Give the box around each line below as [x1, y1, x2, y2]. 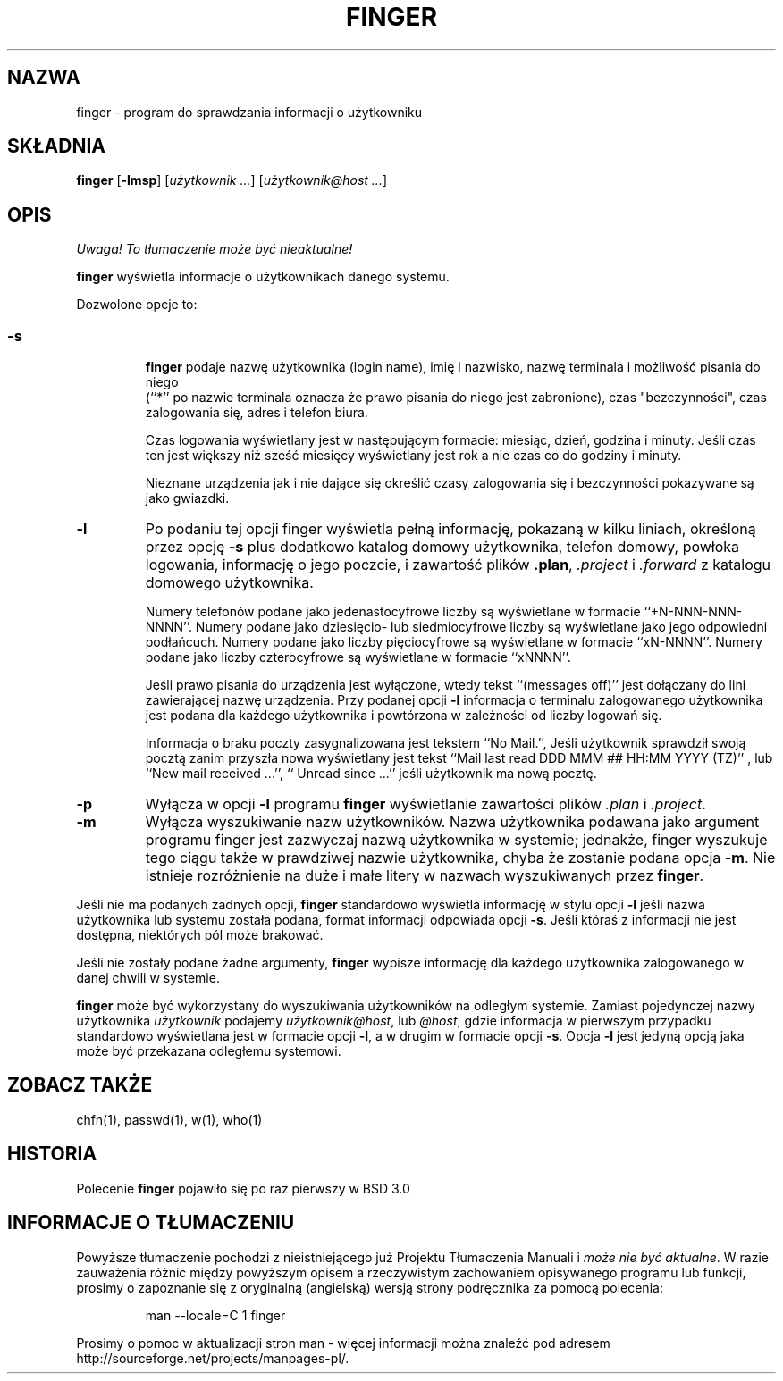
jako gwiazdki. [145, 490, 230, 506]
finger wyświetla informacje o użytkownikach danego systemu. [76, 269, 450, 285]
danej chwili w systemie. [76, 970, 220, 986]
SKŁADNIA [7, 135, 105, 158]
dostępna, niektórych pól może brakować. [76, 927, 324, 943]
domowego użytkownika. [145, 573, 314, 592]
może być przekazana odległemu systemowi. [76, 1043, 341, 1059]
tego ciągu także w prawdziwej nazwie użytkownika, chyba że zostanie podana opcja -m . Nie [145, 849, 776, 867]
